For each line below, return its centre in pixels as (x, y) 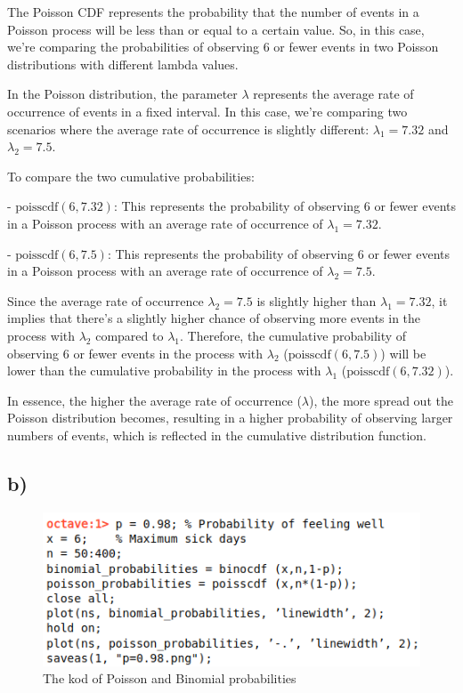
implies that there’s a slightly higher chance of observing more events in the (214, 318)
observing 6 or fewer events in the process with (135, 353)
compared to (130, 335)
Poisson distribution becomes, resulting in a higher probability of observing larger (230, 418)
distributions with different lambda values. (123, 64)
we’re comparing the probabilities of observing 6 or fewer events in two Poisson (223, 47)
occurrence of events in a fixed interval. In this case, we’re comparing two (207, 111)
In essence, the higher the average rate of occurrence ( (154, 400)
